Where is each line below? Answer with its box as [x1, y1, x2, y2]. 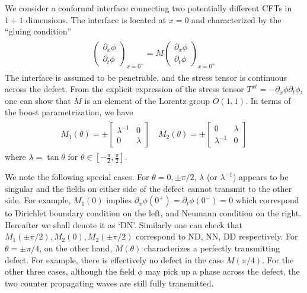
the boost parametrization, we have [5, 106, 133, 118]
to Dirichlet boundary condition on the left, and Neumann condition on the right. [5, 207, 302, 219]
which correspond [235, 194, 299, 206]
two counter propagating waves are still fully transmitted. [5, 276, 214, 289]
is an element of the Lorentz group [84, 94, 210, 106]
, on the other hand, [39, 242, 113, 254]
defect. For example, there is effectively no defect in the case [5, 253, 224, 266]
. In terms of [245, 94, 291, 106]
